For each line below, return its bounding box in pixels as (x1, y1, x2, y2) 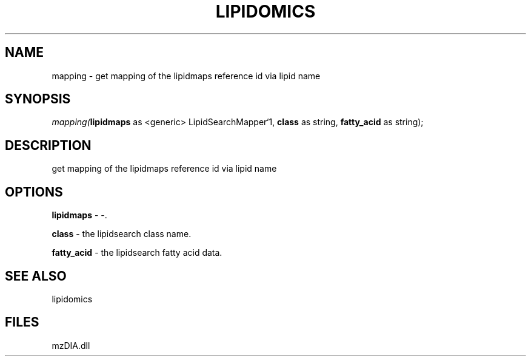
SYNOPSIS (5, 91, 71, 107)
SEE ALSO (5, 268, 67, 284)
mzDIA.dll (52, 340, 90, 351)
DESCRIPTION (5, 137, 92, 153)
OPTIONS (5, 184, 63, 200)
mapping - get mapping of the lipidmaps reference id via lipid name (52, 70, 321, 81)
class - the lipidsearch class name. (52, 229, 192, 239)
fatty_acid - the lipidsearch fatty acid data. (52, 247, 222, 258)
